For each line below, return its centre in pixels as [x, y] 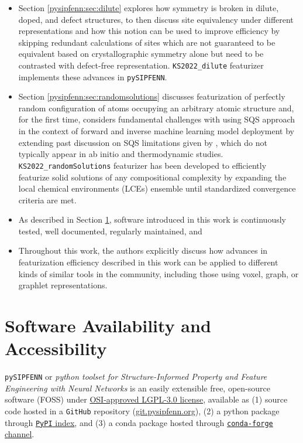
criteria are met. [47, 200]
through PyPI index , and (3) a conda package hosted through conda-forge [139, 422]
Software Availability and [108, 326]
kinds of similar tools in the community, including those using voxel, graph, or [159, 273]
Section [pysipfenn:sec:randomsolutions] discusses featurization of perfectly [152, 96]
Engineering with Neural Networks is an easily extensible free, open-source [137, 388]
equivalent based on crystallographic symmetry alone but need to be [141, 54]
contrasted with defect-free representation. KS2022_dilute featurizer [141, 65]
